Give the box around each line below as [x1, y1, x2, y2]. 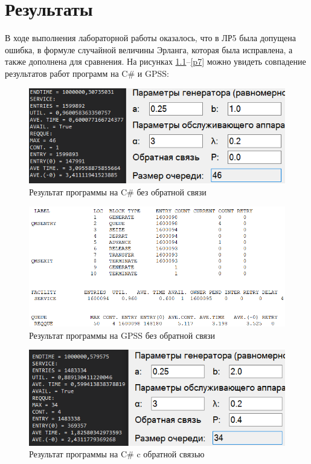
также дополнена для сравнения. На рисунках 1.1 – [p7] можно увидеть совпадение [5, 55, 306, 68]
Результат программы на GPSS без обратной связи [29, 328, 216, 341]
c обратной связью [136, 448, 205, 460]
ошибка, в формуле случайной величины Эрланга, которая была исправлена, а [5, 43, 293, 56]
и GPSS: [137, 67, 169, 79]
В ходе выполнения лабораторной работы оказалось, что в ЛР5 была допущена [5, 31, 296, 44]
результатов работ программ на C [5, 67, 128, 79]
